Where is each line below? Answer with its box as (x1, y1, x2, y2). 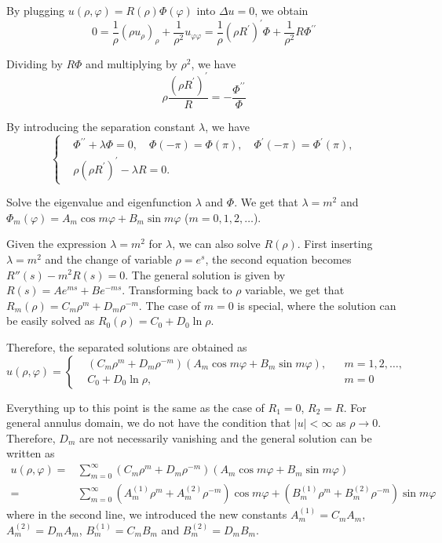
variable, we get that (245, 282, 345, 298)
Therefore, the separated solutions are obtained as (6, 338, 247, 355)
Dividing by (6, 55, 63, 71)
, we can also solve (172, 235, 261, 252)
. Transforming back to (122, 282, 232, 298)
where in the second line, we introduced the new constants (6, 506, 287, 523)
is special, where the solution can (237, 297, 396, 313)
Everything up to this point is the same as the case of (6, 399, 265, 415)
